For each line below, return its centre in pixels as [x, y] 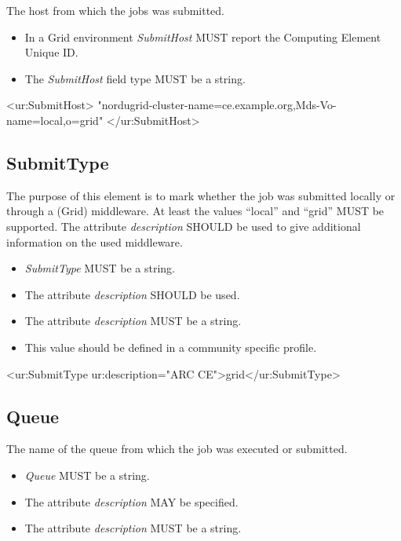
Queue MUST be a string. [87, 475]
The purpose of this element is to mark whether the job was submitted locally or [201, 195]
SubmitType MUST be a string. [100, 268]
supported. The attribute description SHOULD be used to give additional [184, 226]
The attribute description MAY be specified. [131, 501]
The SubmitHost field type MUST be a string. [135, 78]
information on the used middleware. [95, 241]
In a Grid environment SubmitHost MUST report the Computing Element [203, 37]
